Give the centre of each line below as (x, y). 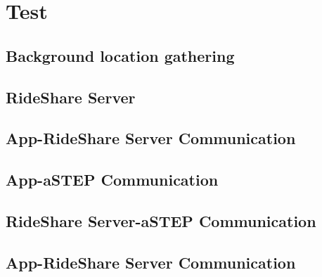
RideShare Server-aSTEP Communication (161, 220)
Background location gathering (120, 55)
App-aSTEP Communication (112, 180)
